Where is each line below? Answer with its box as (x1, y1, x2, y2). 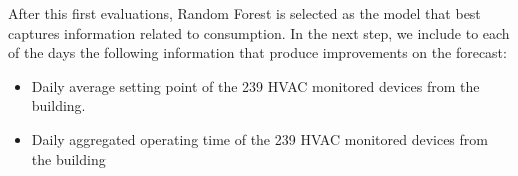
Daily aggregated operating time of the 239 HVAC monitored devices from (31, 128, 488, 149)
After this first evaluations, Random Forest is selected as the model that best (8, 3, 481, 23)
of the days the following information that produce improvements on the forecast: (8, 42, 507, 63)
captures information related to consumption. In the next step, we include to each (8, 22, 510, 43)
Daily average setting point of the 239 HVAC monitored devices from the (31, 75, 480, 96)
